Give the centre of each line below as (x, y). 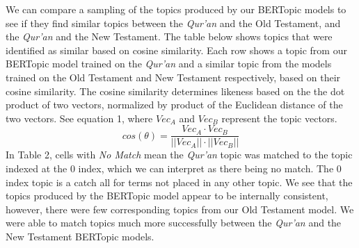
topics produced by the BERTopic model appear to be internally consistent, (167, 196)
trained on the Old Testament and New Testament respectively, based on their (173, 77)
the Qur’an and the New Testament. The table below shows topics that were (169, 36)
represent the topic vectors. (279, 118)
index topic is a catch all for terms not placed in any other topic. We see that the (179, 182)
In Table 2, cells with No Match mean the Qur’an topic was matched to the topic (179, 155)
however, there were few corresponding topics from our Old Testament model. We (180, 209)
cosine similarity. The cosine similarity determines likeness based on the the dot (175, 91)
